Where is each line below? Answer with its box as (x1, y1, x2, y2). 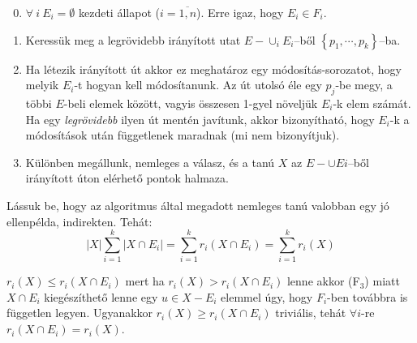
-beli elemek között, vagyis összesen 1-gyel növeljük (63, 94, 318, 111)
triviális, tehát (275, 304, 346, 321)
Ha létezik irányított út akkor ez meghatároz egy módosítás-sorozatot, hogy (25, 60, 402, 77)
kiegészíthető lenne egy (44, 288, 158, 305)
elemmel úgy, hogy (221, 288, 313, 305)
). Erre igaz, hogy (196, 4, 284, 20)
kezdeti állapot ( (78, 4, 160, 20)
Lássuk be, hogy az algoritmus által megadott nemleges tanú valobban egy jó (6, 196, 389, 213)
